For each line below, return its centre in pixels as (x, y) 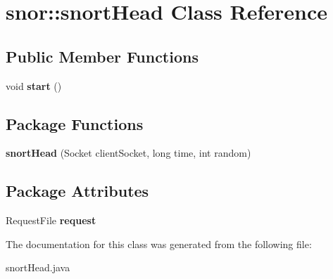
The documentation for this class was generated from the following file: (159, 244)
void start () (34, 85)
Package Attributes (77, 191)
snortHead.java (38, 267)
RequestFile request (51, 220)
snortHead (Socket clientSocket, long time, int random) (128, 153)
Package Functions (75, 123)
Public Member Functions (102, 56)
